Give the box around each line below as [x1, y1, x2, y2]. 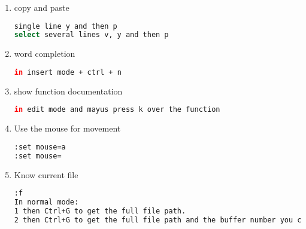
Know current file [14, 168, 78, 181]
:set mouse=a [14, 142, 66, 151]
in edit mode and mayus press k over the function [14, 105, 220, 114]
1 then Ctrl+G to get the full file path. [14, 206, 186, 215]
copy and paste [14, 1, 69, 13]
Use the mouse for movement [14, 122, 121, 135]
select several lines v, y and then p [14, 30, 169, 39]
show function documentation [14, 84, 123, 97]
